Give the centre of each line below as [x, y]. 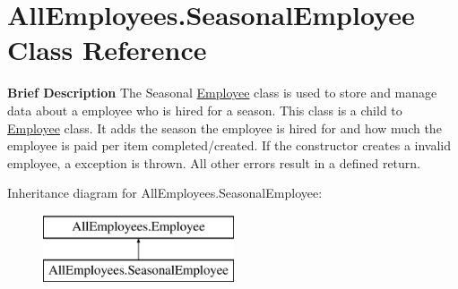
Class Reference [107, 50]
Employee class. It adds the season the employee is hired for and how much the [225, 127]
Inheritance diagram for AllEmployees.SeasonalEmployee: [165, 193]
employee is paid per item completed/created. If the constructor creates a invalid [229, 145]
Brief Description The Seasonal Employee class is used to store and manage [222, 93]
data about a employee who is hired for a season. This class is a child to [205, 110]
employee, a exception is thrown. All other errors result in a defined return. [214, 162]
